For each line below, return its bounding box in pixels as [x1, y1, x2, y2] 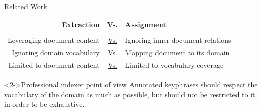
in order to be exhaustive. [4, 99, 85, 109]
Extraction [61, 19, 100, 30]
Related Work [4, 1, 47, 11]
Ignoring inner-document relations [125, 34, 231, 45]
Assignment [125, 19, 167, 30]
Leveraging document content [8, 34, 100, 45]
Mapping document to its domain [125, 47, 230, 58]
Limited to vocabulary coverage [125, 60, 224, 70]
